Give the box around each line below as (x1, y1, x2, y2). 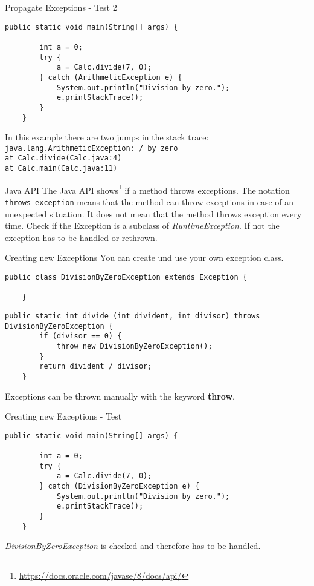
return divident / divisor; (39, 362, 152, 371)
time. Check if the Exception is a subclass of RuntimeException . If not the (5, 219, 280, 232)
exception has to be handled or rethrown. (5, 231, 158, 243)
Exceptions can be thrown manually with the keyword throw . (5, 389, 235, 402)
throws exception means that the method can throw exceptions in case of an (5, 195, 293, 208)
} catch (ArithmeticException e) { (39, 73, 182, 82)
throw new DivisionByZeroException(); (56, 341, 213, 351)
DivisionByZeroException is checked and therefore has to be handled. (5, 539, 261, 552)
